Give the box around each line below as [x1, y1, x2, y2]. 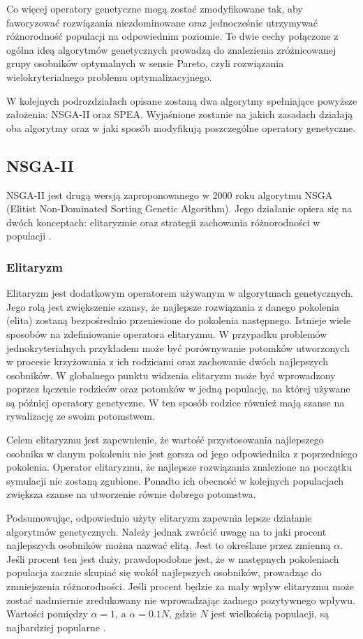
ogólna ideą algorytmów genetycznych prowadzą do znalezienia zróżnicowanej [6, 42, 336, 57]
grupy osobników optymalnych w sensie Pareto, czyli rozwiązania [6, 56, 284, 71]
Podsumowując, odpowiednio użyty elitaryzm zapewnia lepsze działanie [6, 511, 312, 525]
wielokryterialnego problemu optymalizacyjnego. [6, 69, 212, 84]
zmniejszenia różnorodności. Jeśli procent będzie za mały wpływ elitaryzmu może [6, 579, 354, 594]
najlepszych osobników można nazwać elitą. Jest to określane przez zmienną [6, 538, 331, 552]
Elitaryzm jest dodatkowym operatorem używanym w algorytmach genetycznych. [6, 286, 354, 300]
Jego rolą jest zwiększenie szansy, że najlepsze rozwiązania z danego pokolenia [6, 299, 339, 314]
